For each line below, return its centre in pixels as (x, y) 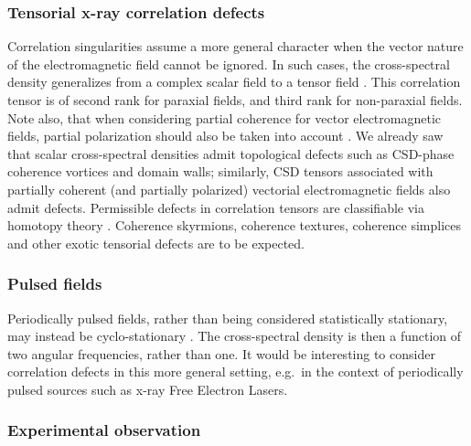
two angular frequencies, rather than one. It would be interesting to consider (221, 353)
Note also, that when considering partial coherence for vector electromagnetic (225, 117)
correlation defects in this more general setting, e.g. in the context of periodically (235, 372)
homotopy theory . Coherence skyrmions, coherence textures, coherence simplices (235, 225)
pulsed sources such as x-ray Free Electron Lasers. (148, 389)
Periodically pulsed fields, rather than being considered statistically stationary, (228, 318)
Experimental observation (104, 430)
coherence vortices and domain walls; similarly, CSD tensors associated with (220, 171)
